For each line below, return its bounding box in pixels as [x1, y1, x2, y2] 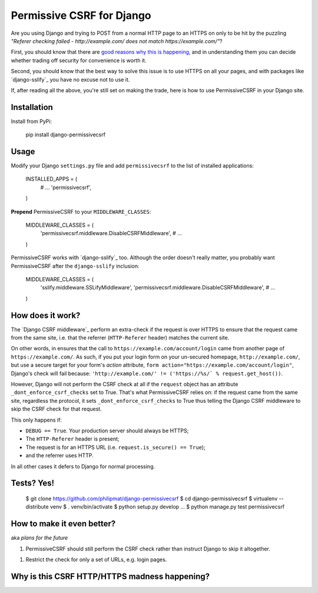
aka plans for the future [11, 535, 68, 542]
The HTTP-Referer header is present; [25, 435, 120, 442]
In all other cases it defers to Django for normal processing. [11, 462, 155, 470]
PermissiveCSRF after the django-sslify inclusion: [11, 262, 140, 269]
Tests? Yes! [11, 478, 55, 488]
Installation [11, 102, 53, 112]
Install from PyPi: [11, 118, 52, 125]
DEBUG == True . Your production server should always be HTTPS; [25, 427, 189, 434]
